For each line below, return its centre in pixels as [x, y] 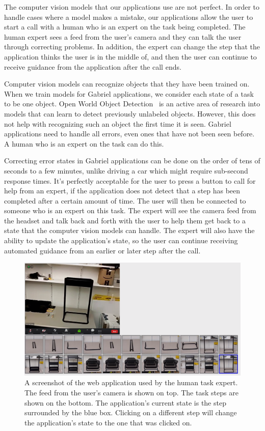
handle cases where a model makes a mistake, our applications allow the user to [129, 17]
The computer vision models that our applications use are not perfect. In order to [132, 7]
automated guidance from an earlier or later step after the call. [102, 250]
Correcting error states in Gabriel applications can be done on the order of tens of [132, 161]
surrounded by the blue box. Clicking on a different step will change [131, 412]
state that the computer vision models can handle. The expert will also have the [129, 230]
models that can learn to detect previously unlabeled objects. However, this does [130, 113]
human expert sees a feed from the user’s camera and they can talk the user [123, 36]
